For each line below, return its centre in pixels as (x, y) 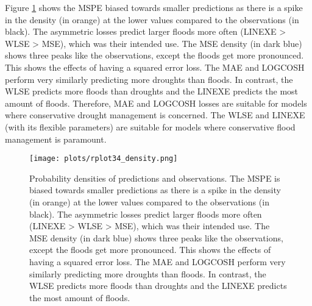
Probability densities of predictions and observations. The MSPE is (155, 178)
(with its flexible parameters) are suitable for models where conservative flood (150, 126)
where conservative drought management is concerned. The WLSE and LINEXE (155, 115)
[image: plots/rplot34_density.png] (104, 159)
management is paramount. (56, 139)
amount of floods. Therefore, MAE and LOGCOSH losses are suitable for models (156, 103)
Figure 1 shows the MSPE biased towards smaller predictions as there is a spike (154, 7)
